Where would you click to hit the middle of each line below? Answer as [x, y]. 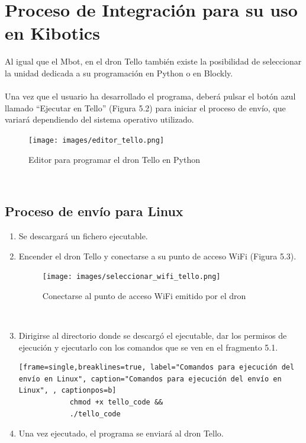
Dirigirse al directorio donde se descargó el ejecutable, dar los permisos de [153, 335]
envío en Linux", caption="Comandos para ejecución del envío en [150, 379]
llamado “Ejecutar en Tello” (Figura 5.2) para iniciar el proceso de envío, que [145, 107]
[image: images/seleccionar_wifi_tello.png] [131, 277]
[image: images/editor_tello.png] [96, 140]
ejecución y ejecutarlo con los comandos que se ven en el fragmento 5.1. [148, 347]
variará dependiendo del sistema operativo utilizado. [99, 119]
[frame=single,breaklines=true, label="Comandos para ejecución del [157, 367]
